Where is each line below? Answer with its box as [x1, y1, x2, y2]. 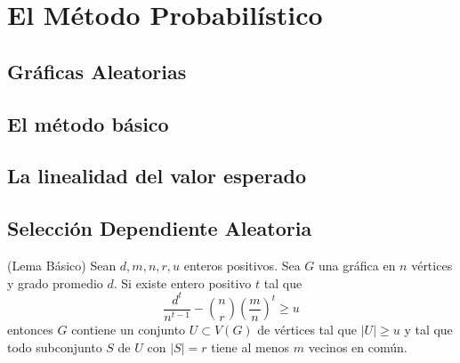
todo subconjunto [7, 337, 102, 356]
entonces [7, 320, 53, 339]
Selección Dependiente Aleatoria [7, 214, 312, 242]
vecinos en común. [308, 337, 408, 356]
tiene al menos [211, 337, 290, 356]
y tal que [404, 320, 453, 339]
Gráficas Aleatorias [7, 57, 187, 85]
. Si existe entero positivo [113, 273, 252, 292]
